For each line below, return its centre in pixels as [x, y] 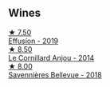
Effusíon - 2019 [33, 41]
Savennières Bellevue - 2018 [55, 74]
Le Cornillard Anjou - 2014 [51, 57]
